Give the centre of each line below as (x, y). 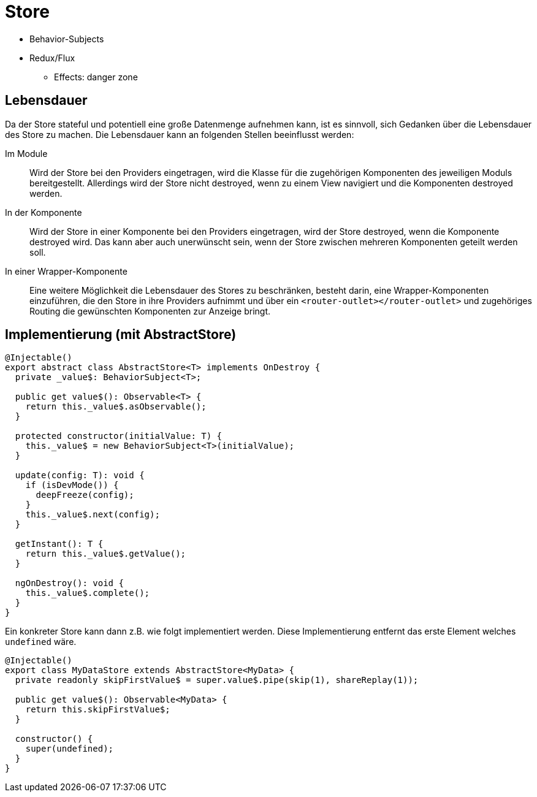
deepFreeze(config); (85, 495)
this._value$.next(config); (93, 515)
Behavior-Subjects (67, 39)
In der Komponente (44, 212)
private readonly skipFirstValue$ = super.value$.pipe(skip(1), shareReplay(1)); (217, 680)
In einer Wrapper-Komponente (66, 271)
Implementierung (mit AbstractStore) (121, 335)
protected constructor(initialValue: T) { (119, 436)
